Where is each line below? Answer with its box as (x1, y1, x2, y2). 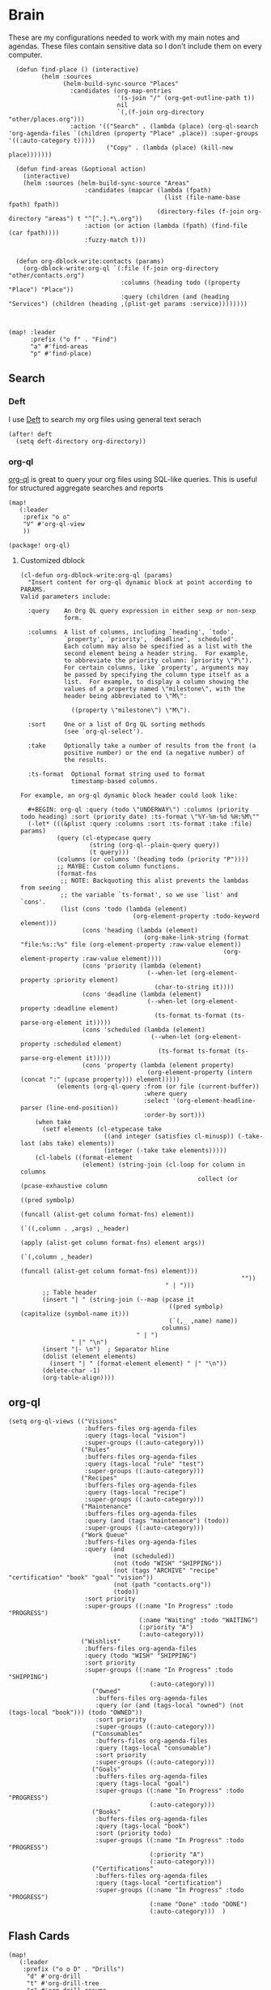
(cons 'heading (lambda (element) (82, 926, 198, 934)
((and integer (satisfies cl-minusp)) (104, 1132, 235, 1140)
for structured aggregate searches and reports (8, 483, 164, 493)
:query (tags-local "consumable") (95, 1743, 212, 1752)
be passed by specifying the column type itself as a (63, 670, 249, 678)
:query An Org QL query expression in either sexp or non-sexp (28, 606, 256, 614)
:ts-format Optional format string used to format (28, 769, 205, 778)
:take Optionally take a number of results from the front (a (28, 741, 256, 750)
